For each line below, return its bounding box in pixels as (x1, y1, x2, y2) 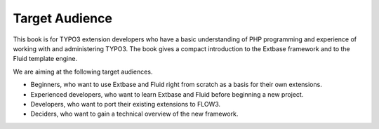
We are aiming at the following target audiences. (13, 67, 153, 76)
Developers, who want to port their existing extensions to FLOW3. (30, 100, 221, 108)
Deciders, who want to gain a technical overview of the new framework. (30, 109, 239, 118)
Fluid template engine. (13, 55, 77, 63)
